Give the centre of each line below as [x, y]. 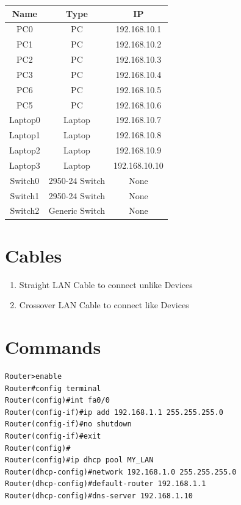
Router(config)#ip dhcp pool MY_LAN [79, 460]
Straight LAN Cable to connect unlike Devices [106, 284]
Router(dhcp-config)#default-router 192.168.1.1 [106, 484]
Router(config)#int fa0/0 [57, 401]
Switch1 [25, 195]
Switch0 [25, 180]
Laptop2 [25, 150]
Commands [53, 347]
